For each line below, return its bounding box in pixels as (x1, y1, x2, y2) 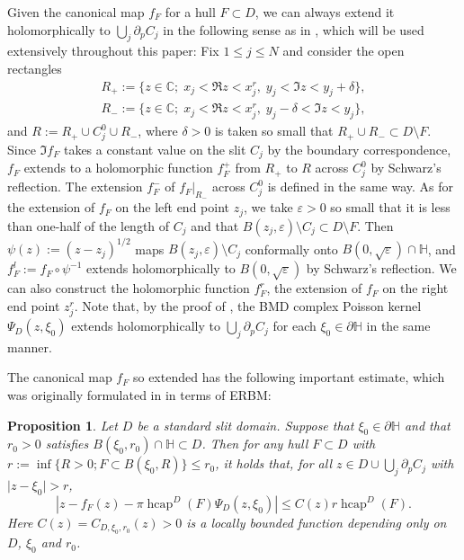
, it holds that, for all (215, 454, 333, 473)
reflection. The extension (7, 177, 143, 196)
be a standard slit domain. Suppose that (137, 415, 354, 434)
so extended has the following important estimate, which (132, 368, 445, 387)
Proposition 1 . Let (7, 415, 118, 434)
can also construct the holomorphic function (7, 279, 250, 298)
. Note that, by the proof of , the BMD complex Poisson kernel (74, 296, 422, 315)
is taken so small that (214, 121, 334, 140)
